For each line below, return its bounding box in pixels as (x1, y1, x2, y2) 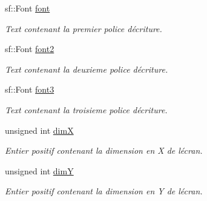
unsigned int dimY (5, 164, 74, 177)
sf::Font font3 (5, 83, 54, 96)
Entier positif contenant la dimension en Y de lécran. (5, 185, 203, 197)
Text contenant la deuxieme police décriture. (5, 62, 168, 75)
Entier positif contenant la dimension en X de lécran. (5, 144, 203, 157)
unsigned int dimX (5, 124, 74, 136)
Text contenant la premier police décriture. (5, 22, 162, 35)
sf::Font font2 (5, 42, 54, 55)
